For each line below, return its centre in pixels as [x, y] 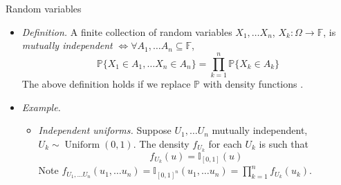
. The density [161, 143]
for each [225, 143]
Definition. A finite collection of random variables [127, 31]
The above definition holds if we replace [106, 83]
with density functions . [253, 83]
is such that [284, 143]
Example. [41, 107]
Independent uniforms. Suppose [105, 130]
